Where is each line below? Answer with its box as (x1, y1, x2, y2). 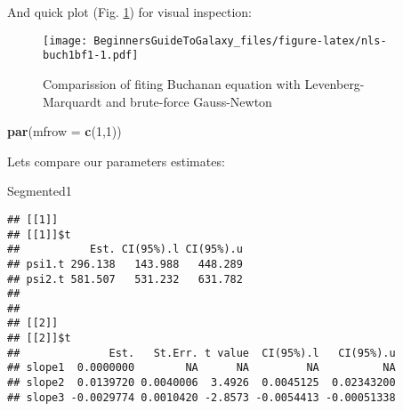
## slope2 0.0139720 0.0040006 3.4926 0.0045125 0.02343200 (7, 376, 396, 390)
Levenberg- (304, 74, 365, 93)
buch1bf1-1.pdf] (43, 49, 139, 62)
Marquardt (43, 92, 102, 110)
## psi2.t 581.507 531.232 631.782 (7, 272, 243, 286)
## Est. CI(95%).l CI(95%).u (7, 243, 243, 256)
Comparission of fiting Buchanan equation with (43, 74, 301, 93)
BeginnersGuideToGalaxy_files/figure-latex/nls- (93, 34, 387, 47)
